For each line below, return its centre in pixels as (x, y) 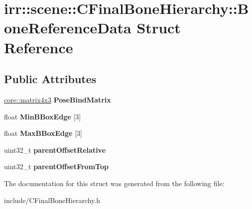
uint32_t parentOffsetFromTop (56, 166)
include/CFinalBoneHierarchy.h (52, 200)
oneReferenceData (68, 28)
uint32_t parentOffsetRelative (55, 150)
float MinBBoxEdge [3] (43, 116)
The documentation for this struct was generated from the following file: (114, 183)
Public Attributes (50, 79)
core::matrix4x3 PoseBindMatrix (58, 99)
